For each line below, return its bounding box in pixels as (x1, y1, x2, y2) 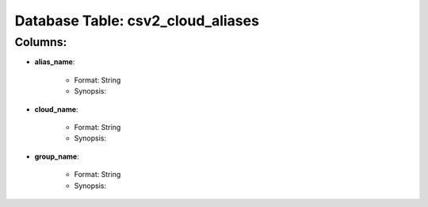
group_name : (34, 151, 79, 161)
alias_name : (34, 57, 75, 67)
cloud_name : (34, 104, 78, 114)
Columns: (14, 35, 67, 49)
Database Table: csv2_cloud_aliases (14, 12, 259, 29)
